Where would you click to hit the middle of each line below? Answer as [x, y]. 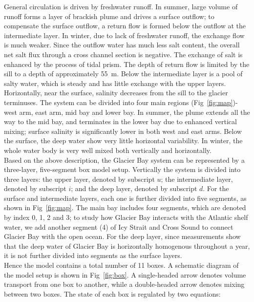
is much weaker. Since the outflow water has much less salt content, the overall [122, 45]
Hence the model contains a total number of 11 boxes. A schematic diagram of [121, 265]
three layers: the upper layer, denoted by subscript [79, 179]
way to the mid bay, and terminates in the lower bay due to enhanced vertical [120, 121]
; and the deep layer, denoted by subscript [134, 188]
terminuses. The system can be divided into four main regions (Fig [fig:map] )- [121, 102]
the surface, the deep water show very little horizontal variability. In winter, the [123, 140]
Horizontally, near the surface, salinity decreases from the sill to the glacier [116, 93]
